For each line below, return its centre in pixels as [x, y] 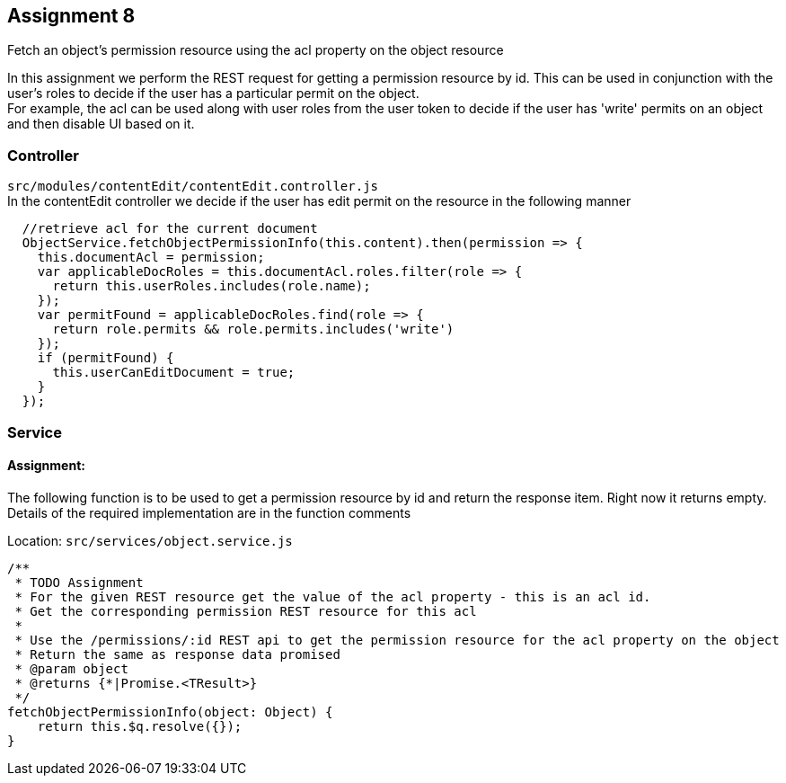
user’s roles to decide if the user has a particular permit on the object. [213, 93]
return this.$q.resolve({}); [140, 726]
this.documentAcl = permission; [151, 258]
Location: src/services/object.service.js [150, 540]
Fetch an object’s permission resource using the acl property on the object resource [256, 50]
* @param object [71, 668]
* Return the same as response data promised [177, 654]
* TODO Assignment [79, 582]
